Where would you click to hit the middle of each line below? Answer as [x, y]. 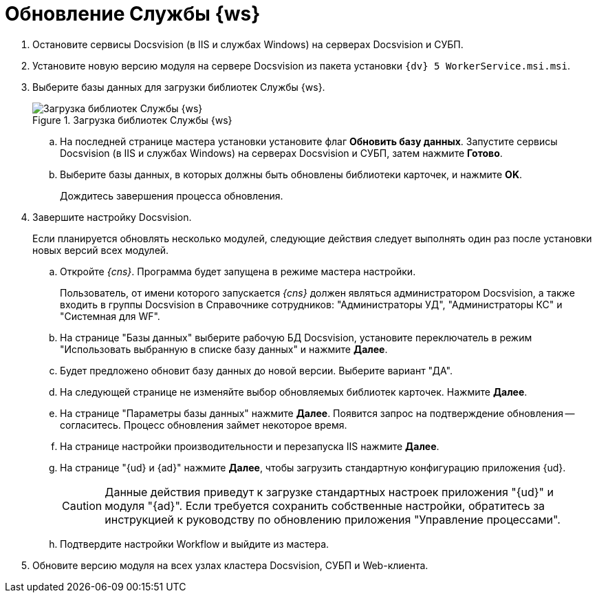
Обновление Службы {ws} [133, 14]
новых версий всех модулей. [101, 250]
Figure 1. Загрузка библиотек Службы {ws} [132, 120]
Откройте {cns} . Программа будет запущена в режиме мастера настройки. [238, 271]
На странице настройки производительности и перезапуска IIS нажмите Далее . [250, 446]
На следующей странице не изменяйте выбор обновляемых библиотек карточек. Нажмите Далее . [294, 392]
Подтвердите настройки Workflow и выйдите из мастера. [195, 544]
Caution [82, 505]
